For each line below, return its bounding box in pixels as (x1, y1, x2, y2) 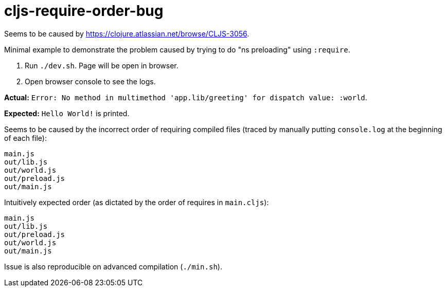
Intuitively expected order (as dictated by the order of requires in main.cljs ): (4, 197, 269, 207)
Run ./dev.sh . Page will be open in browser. (25, 61, 179, 70)
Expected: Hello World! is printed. (4, 108, 130, 118)
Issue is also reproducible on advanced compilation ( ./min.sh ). (4, 262, 222, 271)
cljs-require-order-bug (4, 2, 164, 20)
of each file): (4, 133, 47, 142)
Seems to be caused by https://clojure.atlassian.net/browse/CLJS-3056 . (4, 29, 249, 38)
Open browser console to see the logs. (25, 77, 156, 86)
